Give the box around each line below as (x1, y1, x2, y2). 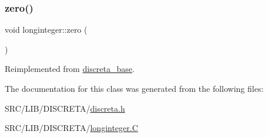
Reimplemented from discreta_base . (5, 63, 135, 75)
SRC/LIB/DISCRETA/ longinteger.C (5, 122, 138, 134)
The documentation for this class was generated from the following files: (5, 82, 264, 94)
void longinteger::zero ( (5, 23, 88, 36)
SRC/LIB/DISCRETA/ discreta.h (5, 102, 125, 114)
